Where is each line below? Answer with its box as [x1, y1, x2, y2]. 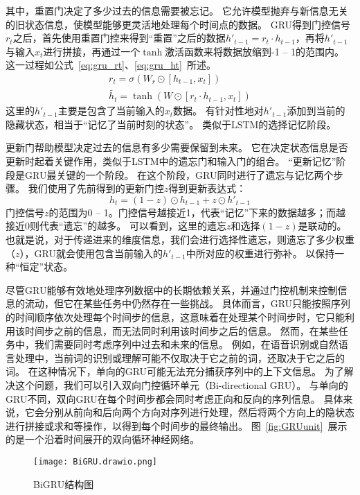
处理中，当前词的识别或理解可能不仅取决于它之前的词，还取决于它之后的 [15, 350, 345, 365]
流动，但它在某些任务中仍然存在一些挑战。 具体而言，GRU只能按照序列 [24, 296, 351, 311]
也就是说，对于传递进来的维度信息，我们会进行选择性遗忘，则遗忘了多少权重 [6, 232, 354, 246]
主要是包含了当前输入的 [57, 103, 165, 118]
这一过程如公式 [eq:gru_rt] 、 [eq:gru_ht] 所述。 [6, 58, 216, 72]
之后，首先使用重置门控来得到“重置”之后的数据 [12, 31, 226, 45]
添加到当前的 [287, 103, 345, 118]
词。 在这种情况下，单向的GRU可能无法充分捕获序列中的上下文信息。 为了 [6, 364, 344, 379]
